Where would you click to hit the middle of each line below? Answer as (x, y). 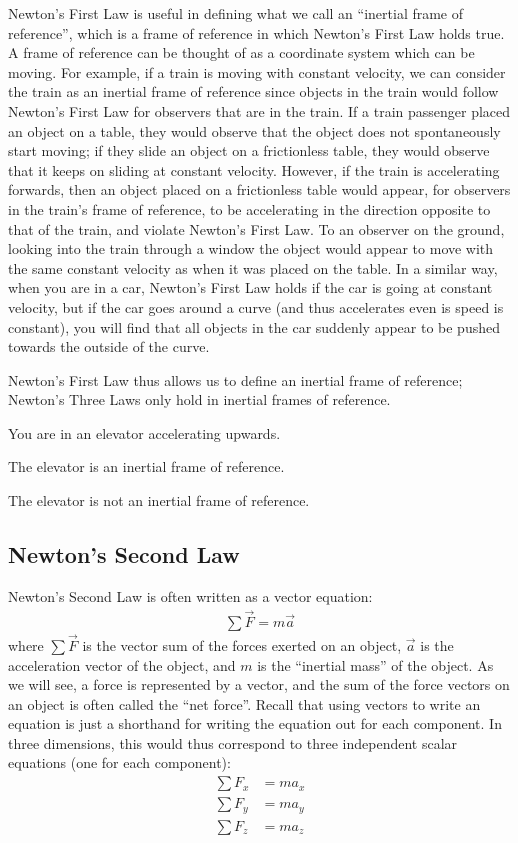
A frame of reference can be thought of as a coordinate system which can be (241, 52)
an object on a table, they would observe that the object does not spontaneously (254, 130)
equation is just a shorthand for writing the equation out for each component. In (255, 723)
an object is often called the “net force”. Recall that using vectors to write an (244, 703)
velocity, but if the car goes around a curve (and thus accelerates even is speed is (256, 306)
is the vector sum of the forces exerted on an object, (242, 644)
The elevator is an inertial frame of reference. (146, 466)
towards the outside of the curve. (109, 346)
